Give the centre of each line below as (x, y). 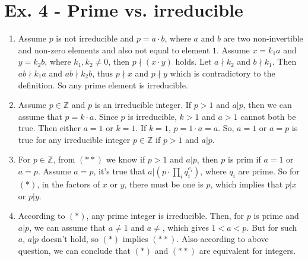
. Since (106, 116)
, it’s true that (119, 171)
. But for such (272, 227)
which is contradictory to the (223, 73)
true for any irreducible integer (74, 139)
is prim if (244, 159)
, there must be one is (164, 184)
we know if (126, 159)
